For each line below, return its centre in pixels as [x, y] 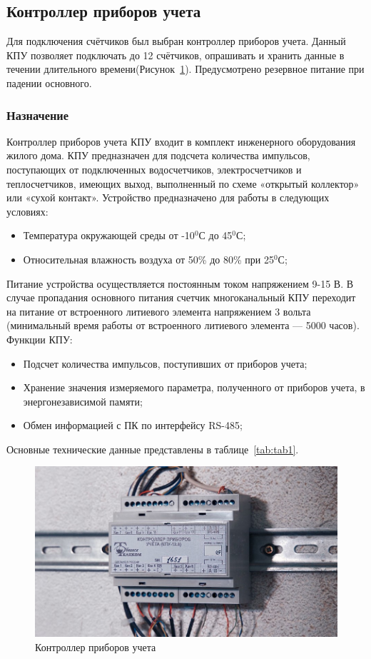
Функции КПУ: [40, 339]
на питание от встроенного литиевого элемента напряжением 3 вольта [159, 311]
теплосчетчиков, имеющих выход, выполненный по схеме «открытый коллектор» [183, 183]
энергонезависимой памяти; [83, 401]
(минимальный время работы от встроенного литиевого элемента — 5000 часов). [183, 325]
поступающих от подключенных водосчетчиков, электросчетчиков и [154, 169]
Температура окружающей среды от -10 [109, 235]
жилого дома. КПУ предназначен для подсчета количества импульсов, [158, 155]
